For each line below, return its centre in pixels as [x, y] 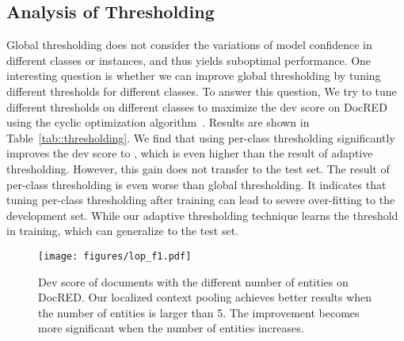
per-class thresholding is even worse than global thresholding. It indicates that [196, 184]
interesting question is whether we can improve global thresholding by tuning [194, 76]
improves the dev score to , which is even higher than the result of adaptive [190, 153]
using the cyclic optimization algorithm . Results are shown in [158, 122]
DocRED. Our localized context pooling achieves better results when [205, 297]
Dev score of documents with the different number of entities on [193, 281]
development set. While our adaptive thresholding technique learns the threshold [202, 215]
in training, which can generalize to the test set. [123, 231]
